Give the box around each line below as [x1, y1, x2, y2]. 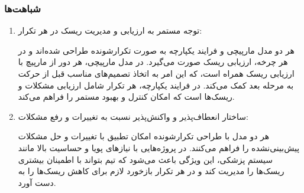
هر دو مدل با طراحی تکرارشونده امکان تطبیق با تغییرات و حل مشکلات [18, 130, 270, 142]
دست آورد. [18, 176, 56, 188]
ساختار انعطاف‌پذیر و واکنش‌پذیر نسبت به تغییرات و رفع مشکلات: [18, 110, 248, 122]
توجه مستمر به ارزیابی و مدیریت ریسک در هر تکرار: [18, 24, 202, 37]
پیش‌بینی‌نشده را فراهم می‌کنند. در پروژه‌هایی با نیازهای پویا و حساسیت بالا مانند [18, 141, 300, 153]
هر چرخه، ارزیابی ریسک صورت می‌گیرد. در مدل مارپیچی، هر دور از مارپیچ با [18, 55, 288, 68]
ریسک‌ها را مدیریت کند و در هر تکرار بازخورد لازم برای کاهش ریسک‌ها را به [18, 165, 284, 177]
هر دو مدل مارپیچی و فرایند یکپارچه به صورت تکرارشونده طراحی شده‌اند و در [18, 44, 295, 56]
